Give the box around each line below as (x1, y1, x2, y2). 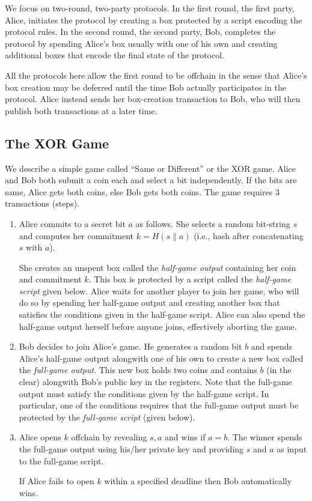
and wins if (165, 431, 206, 443)
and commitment (19, 273, 82, 285)
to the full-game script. (19, 454, 104, 467)
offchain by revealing (71, 431, 147, 443)
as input (277, 443, 307, 455)
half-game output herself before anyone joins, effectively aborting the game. (19, 320, 297, 332)
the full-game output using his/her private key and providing (19, 443, 244, 455)
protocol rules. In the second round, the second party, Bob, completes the (5, 25, 276, 38)
